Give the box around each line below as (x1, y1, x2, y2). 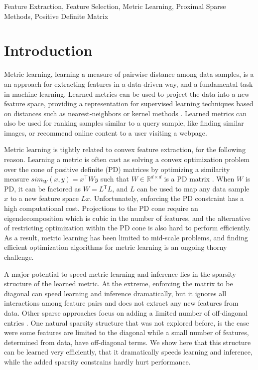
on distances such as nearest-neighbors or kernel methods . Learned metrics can (4, 108, 247, 118)
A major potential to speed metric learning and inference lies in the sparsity (4, 268, 237, 279)
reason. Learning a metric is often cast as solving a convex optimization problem (4, 154, 250, 165)
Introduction (4, 40, 93, 60)
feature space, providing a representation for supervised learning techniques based (4, 98, 254, 109)
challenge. (4, 252, 34, 262)
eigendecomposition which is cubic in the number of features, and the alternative (4, 212, 251, 223)
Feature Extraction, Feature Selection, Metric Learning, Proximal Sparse (4, 1, 226, 11)
